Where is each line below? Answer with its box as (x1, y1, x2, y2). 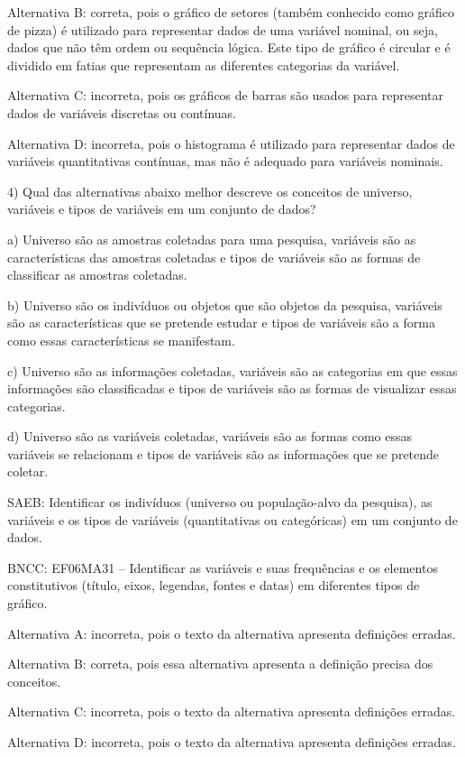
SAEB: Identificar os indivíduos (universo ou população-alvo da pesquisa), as (7, 493, 433, 512)
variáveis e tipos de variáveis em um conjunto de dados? (7, 199, 316, 218)
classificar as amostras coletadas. (7, 265, 187, 284)
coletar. (7, 462, 49, 481)
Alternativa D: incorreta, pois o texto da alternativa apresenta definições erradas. (7, 733, 456, 751)
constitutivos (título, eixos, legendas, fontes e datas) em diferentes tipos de (7, 576, 420, 595)
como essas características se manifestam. (7, 330, 235, 349)
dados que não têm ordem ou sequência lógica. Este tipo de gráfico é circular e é (7, 38, 451, 57)
